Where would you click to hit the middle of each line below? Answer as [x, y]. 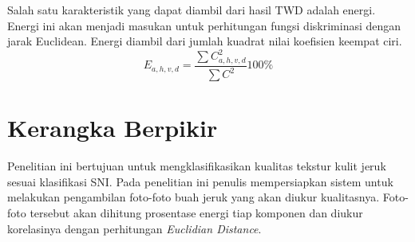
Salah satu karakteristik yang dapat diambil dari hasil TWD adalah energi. [192, 10]
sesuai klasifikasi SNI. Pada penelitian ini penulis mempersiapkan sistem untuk [200, 181]
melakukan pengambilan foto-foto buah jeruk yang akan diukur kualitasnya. [194, 197]
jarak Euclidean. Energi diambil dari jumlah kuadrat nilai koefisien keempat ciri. [205, 41]
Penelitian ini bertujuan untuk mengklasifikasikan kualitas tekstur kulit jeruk [197, 166]
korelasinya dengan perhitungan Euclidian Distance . [134, 228]
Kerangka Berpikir [113, 128]
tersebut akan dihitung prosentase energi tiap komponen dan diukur [196, 213]
